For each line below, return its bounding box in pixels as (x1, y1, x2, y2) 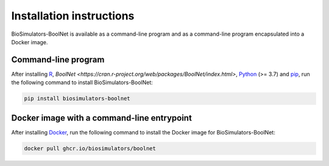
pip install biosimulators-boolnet (24, 95, 130, 102)
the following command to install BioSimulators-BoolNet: (11, 79, 154, 86)
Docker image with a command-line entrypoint (11, 113, 192, 123)
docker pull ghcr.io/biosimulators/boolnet (24, 145, 157, 151)
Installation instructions (11, 9, 135, 22)
